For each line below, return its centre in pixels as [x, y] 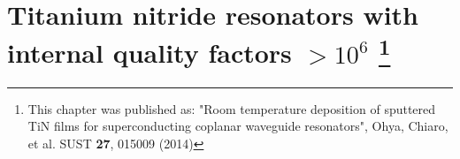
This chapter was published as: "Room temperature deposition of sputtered [232, 108]
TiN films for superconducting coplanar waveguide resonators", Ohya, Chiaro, [238, 126]
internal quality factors [149, 53]
